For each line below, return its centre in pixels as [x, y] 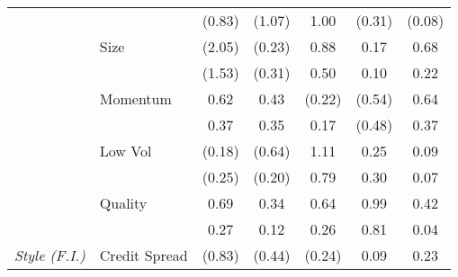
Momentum [135, 98]
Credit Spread [144, 255]
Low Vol [126, 151]
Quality [123, 203]
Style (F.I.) [50, 255]
